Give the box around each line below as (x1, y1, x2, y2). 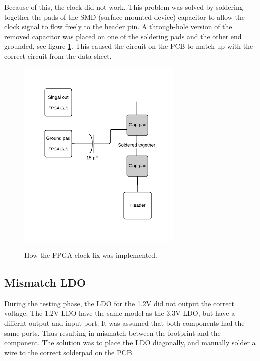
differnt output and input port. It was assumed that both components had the (4, 318, 245, 328)
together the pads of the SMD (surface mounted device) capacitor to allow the (4, 11, 245, 22)
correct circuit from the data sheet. (4, 50, 112, 61)
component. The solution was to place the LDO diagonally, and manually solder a (4, 337, 256, 348)
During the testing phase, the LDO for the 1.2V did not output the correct (4, 298, 235, 308)
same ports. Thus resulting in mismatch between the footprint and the (4, 327, 221, 338)
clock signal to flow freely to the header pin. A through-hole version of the (4, 21, 232, 32)
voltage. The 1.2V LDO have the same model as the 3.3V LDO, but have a (4, 308, 235, 318)
